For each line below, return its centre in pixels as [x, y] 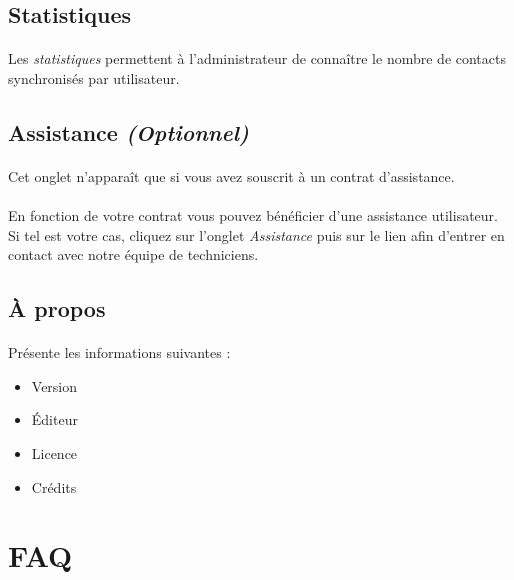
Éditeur [54, 419]
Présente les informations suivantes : [119, 352]
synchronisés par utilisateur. [94, 77]
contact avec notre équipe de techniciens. [133, 254]
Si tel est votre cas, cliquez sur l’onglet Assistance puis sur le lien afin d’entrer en [256, 234]
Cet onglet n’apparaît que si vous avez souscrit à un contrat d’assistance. [231, 175]
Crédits [54, 486]
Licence [54, 453]
